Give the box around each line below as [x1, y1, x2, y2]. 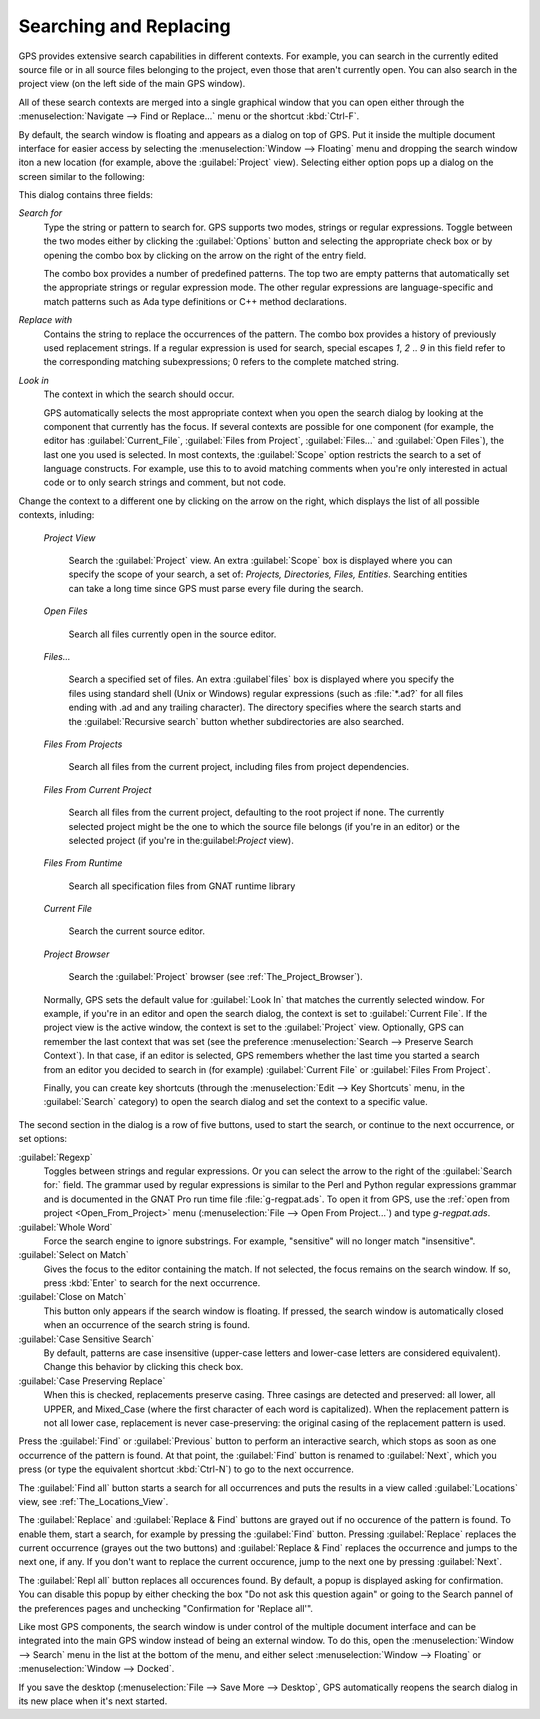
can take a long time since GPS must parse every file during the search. [68, 582, 364, 594]
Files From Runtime [43, 857, 123, 869]
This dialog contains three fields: [18, 189, 154, 201]
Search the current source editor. [68, 925, 205, 937]
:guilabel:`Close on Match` [18, 1291, 127, 1303]
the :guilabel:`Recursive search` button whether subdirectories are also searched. [68, 715, 405, 727]
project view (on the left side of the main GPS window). [18, 78, 246, 90]
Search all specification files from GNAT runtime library [68, 880, 296, 892]
